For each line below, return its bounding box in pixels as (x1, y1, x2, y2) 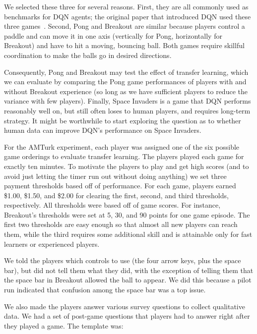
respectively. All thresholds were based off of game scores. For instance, (4, 200, 221, 210)
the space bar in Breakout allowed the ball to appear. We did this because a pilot (4, 275, 252, 285)
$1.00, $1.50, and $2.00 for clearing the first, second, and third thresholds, (4, 190, 229, 200)
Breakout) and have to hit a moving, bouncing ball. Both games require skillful (4, 40, 245, 51)
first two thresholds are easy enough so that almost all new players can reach (4, 219, 238, 229)
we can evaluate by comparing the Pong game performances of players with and (4, 76, 247, 87)
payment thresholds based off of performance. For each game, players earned (4, 180, 236, 191)
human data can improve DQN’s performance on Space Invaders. (4, 125, 201, 135)
